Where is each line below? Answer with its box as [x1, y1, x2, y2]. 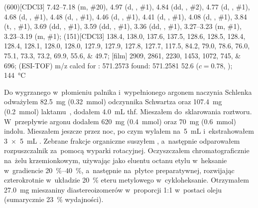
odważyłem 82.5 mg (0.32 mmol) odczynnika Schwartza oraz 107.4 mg [4, 96, 222, 107]
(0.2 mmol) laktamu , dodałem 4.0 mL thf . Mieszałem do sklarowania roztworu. [4, 106, 252, 116]
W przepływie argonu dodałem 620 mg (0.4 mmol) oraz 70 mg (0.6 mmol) [4, 116, 237, 126]
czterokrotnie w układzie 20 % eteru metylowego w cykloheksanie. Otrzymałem [4, 175, 249, 185]
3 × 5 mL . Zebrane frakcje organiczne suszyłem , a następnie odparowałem [4, 135, 240, 146]
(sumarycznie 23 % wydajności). [4, 194, 104, 205]
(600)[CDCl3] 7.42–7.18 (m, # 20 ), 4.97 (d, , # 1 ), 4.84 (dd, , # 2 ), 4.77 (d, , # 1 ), [4, 1, 250, 11]
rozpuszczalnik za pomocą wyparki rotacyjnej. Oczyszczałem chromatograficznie [4, 145, 250, 156]
